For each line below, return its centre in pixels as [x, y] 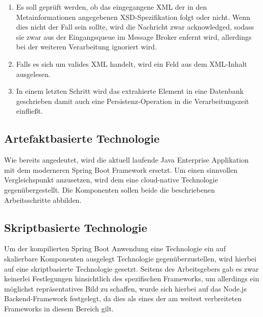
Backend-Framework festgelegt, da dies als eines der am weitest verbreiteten [123, 298]
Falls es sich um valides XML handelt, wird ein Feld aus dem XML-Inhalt [131, 63]
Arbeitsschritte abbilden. [43, 200]
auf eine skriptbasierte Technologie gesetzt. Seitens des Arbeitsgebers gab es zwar [131, 268]
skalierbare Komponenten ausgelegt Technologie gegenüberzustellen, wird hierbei [130, 258]
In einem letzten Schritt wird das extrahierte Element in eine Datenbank [130, 91]
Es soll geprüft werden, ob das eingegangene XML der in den [112, 7]
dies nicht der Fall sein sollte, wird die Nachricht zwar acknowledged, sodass [135, 27]
